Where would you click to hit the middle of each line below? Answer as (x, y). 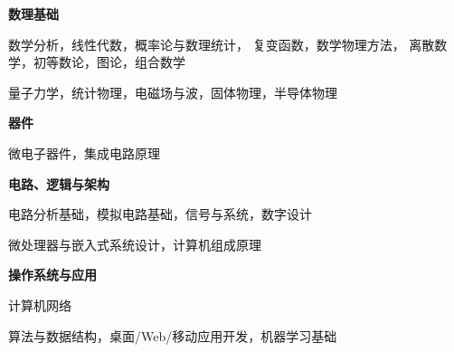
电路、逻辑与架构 (59, 183)
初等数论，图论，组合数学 (109, 62)
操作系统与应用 (52, 275)
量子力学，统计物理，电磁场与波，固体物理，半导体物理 (173, 92)
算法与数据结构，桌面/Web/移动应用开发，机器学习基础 (173, 335)
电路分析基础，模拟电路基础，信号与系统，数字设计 (160, 214)
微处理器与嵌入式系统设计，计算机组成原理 (135, 244)
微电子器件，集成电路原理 (84, 152)
